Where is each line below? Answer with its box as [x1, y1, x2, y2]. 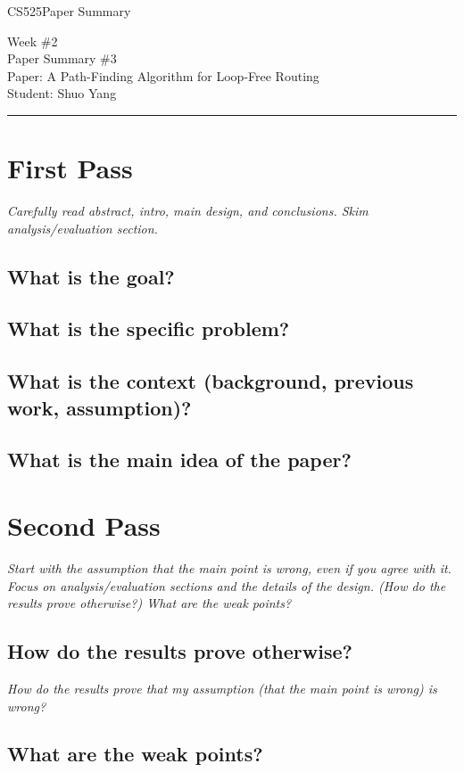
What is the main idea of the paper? [7, 446, 352, 473]
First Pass [7, 150, 133, 186]
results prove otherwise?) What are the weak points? [7, 594, 292, 612]
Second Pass [7, 506, 161, 543]
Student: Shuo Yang [7, 84, 117, 103]
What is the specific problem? [7, 315, 290, 342]
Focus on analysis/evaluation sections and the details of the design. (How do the [7, 576, 446, 595]
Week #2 [7, 31, 58, 50]
